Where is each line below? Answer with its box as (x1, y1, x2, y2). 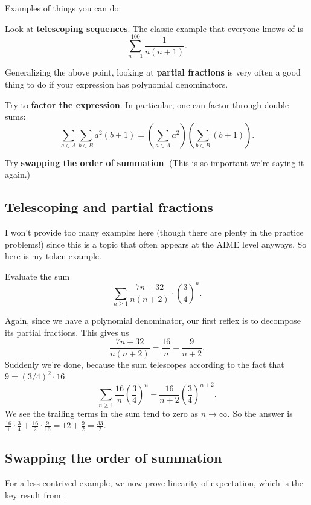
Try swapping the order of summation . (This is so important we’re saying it (5, 156, 304, 169)
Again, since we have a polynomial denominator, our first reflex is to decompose (5, 314, 301, 327)
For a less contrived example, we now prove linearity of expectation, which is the (5, 477, 304, 489)
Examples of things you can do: (5, 2, 121, 14)
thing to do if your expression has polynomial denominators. (5, 77, 228, 90)
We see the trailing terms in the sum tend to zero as (5, 407, 199, 419)
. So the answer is (227, 407, 293, 419)
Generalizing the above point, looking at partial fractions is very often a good (5, 66, 301, 79)
